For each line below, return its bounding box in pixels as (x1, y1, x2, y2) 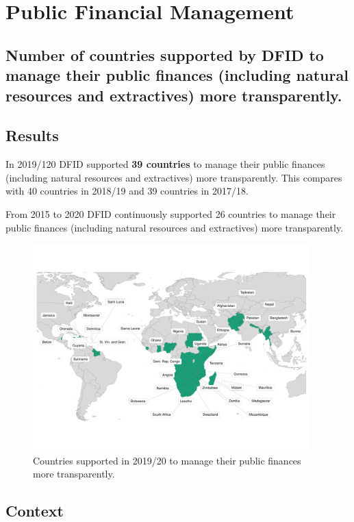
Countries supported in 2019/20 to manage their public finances (33, 453, 301, 467)
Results (5, 125, 59, 146)
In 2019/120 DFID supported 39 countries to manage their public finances (5, 157, 325, 171)
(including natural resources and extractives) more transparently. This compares (5, 170, 342, 184)
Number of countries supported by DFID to (5, 44, 324, 65)
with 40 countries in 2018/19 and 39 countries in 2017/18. (5, 184, 249, 198)
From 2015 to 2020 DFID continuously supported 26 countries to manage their (5, 206, 336, 221)
